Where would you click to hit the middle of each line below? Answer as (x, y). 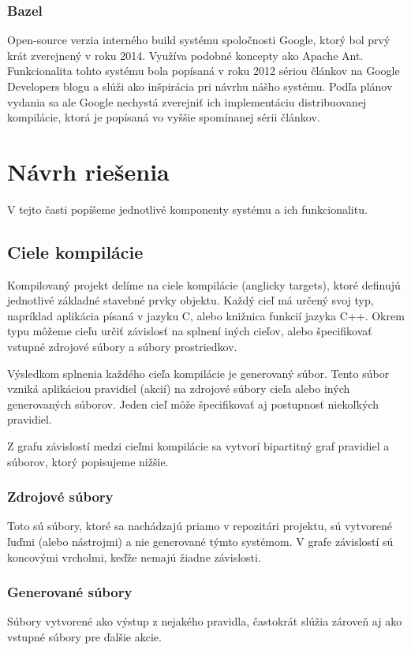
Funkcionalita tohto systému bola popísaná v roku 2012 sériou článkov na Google (204, 71)
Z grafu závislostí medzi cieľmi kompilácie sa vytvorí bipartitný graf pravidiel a (198, 446)
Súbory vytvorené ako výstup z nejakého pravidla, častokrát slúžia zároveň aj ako (205, 621)
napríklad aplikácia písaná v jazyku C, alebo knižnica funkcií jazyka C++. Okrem (206, 315)
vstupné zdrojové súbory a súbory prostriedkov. (122, 347)
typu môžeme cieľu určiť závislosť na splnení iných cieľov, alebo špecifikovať (190, 331)
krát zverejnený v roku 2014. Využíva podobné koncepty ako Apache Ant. (185, 55)
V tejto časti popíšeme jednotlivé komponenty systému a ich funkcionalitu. (187, 209)
